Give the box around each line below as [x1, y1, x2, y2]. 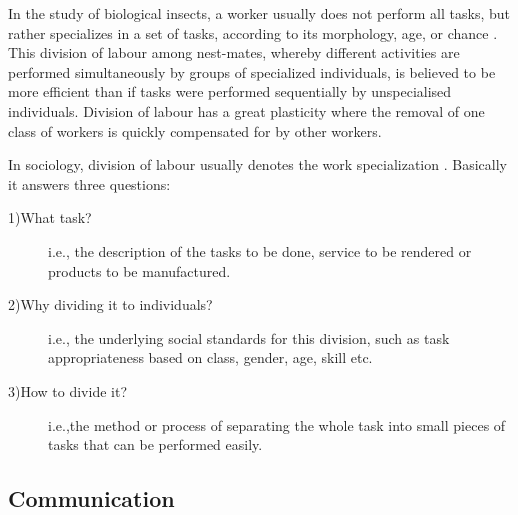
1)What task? [8, 207, 92, 228]
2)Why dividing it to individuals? [8, 294, 213, 315]
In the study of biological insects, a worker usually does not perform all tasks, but [8, 3, 510, 23]
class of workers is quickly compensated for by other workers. [8, 120, 382, 141]
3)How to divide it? [8, 380, 127, 401]
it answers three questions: [8, 173, 171, 194]
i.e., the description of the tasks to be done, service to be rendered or [48, 240, 472, 261]
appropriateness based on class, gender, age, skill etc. [48, 347, 373, 368]
